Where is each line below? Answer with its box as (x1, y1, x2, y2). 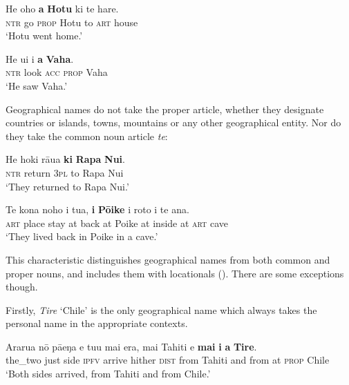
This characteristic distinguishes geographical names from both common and (6, 252, 330, 266)
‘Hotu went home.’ (6, 28, 83, 43)
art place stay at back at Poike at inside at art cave (6, 215, 229, 230)
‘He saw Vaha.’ (6, 78, 68, 92)
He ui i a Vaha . (6, 51, 74, 66)
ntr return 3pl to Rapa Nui (6, 165, 124, 179)
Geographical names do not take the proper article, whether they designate (6, 101, 324, 116)
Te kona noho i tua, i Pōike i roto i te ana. (6, 202, 189, 217)
